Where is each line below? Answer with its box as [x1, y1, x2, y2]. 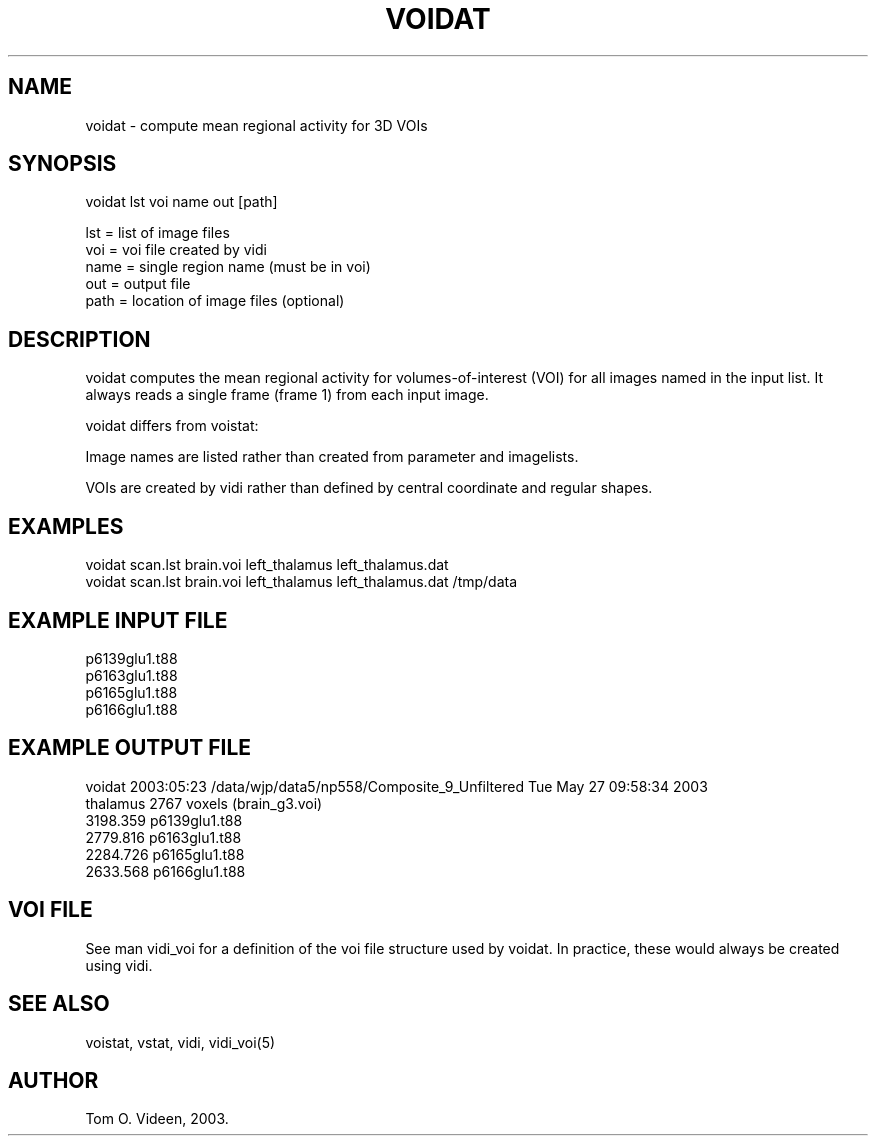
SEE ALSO [8, 991, 110, 1017]
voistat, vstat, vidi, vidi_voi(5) [85, 1033, 276, 1051]
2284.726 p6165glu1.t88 [85, 845, 245, 863]
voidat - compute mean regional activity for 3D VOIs [85, 116, 428, 134]
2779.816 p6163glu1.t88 [85, 828, 242, 846]
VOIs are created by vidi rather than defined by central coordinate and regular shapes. [85, 479, 653, 497]
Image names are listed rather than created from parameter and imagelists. [85, 448, 579, 466]
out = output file [85, 275, 191, 293]
